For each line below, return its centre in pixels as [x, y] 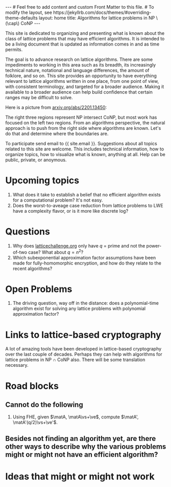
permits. [14, 49]
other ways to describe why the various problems [86, 446]
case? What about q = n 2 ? [56, 252]
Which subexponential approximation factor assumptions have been [84, 257]
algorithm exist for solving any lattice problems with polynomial [79, 308]
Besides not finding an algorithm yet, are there [81, 438]
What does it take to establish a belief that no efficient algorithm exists [87, 194]
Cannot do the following [44, 404]
